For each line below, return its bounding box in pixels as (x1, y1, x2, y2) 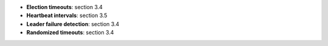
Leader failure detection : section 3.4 (26, 20, 120, 27)
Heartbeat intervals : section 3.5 (26, 12, 108, 19)
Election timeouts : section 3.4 (26, 4, 103, 10)
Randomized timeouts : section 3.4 (26, 29, 114, 36)
